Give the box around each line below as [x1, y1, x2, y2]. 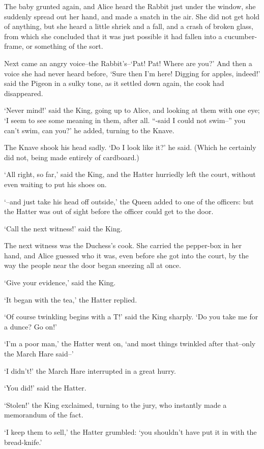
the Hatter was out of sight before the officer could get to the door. [4, 206, 214, 217]
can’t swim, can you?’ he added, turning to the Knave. [4, 125, 174, 135]
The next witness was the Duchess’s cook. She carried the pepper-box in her [4, 240, 242, 251]
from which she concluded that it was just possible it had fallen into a [4, 31, 222, 41]
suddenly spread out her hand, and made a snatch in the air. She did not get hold [4, 11, 260, 21]
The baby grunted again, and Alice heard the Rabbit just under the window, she [4, 1, 256, 11]
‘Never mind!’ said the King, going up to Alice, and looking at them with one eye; [4, 105, 260, 115]
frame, [4, 41, 24, 51]
